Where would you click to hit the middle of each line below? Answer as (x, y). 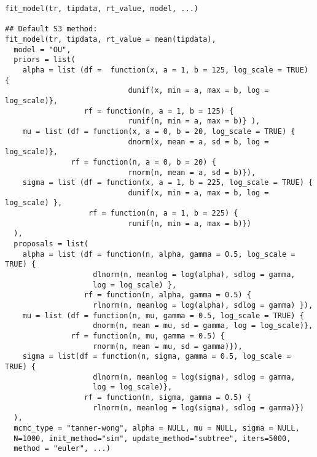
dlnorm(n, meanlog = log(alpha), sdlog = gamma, (194, 275)
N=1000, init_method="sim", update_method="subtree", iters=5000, (152, 438)
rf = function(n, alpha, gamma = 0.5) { (167, 295)
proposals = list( (51, 244)
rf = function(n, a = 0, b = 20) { (143, 162)
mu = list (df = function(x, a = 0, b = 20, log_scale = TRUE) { (159, 131)
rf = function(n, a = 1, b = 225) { (163, 213)
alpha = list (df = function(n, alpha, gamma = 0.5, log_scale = (159, 254)
